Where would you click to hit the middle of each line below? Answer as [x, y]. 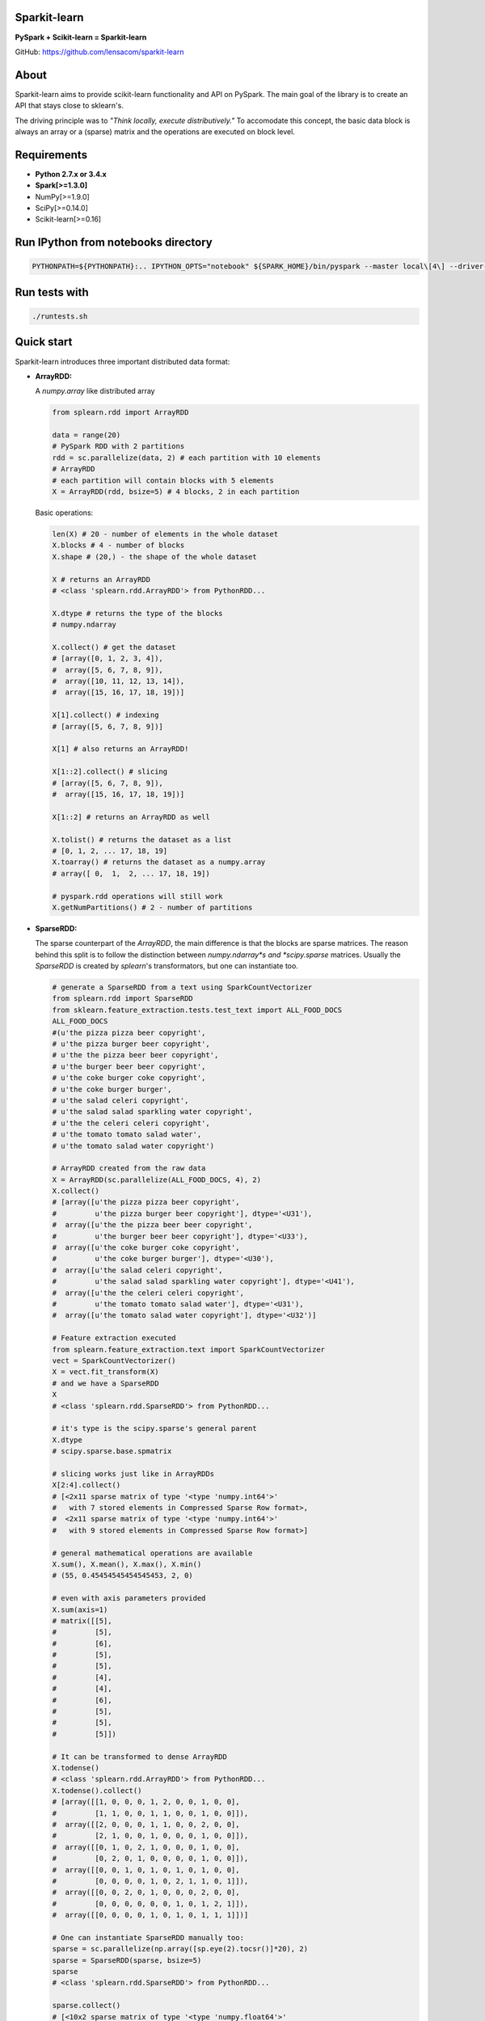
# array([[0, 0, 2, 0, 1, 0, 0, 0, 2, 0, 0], [146, 1892]
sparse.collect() [86, 2006]
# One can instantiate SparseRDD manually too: [148, 1937]
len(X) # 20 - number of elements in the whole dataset [165, 534]
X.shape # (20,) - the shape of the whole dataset [155, 557]
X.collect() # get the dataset [114, 647]
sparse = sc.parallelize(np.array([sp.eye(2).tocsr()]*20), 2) [180, 1949]
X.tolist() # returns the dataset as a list [142, 840]
